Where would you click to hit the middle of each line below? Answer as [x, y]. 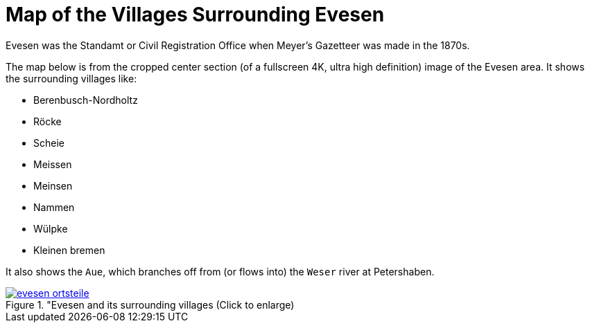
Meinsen [53, 185]
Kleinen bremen [69, 250]
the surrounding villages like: [71, 78]
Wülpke [51, 228]
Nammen [54, 207]
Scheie [49, 143]
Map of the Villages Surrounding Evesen [195, 15]
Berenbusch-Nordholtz [86, 100]
